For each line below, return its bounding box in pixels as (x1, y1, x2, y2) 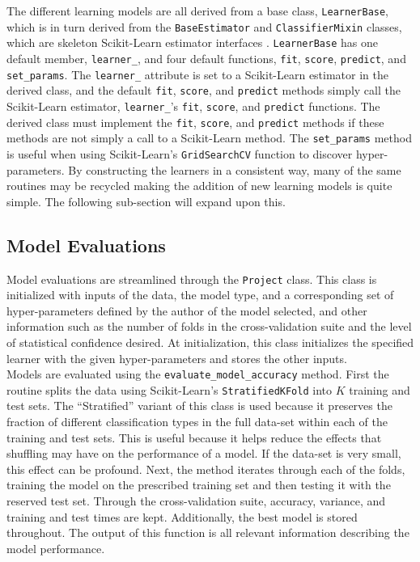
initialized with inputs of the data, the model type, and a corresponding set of (6, 286, 394, 303)
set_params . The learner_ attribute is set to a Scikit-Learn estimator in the (6, 65, 389, 82)
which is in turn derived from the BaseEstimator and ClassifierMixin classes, (6, 18, 402, 35)
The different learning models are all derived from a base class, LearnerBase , (6, 2, 389, 19)
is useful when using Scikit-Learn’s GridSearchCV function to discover (6, 145, 353, 162)
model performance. (6, 539, 105, 556)
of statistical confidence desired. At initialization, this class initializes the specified (6, 333, 414, 350)
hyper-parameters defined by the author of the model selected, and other (6, 302, 367, 319)
